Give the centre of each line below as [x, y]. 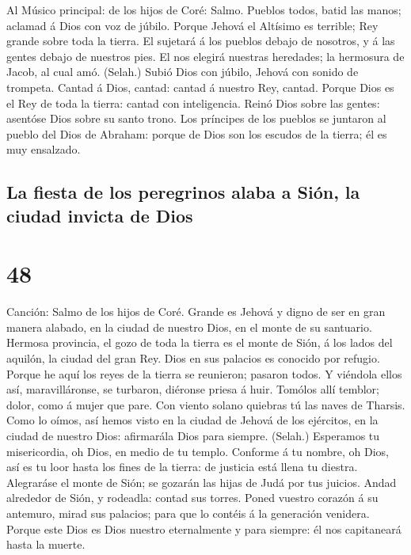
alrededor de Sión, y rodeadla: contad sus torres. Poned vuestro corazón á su [192, 498]
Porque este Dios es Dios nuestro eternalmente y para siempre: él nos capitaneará [204, 528]
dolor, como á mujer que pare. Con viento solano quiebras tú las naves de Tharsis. [206, 404]
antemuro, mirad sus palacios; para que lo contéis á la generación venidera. [188, 513]
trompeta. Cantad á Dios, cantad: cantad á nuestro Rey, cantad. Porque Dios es [200, 87]
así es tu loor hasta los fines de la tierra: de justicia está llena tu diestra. [182, 467]
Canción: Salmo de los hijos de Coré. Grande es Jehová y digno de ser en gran [196, 312]
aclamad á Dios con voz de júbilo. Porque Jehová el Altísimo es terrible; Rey [192, 25]
